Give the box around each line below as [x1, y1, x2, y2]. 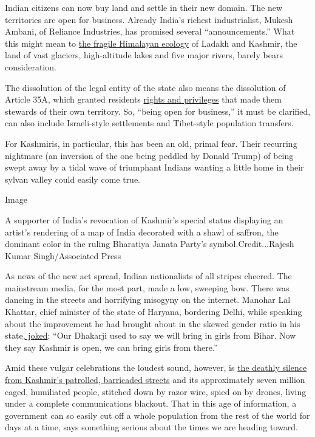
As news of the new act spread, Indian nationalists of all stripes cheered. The [5, 269, 292, 282]
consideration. [5, 60, 56, 73]
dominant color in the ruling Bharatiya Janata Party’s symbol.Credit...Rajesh [5, 237, 294, 250]
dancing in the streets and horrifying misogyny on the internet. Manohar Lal [5, 293, 291, 306]
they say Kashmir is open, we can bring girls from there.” [5, 340, 218, 353]
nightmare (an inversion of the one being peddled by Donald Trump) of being [5, 149, 294, 161]
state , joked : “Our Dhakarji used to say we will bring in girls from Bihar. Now [5, 329, 296, 342]
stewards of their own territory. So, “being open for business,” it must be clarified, [5, 104, 311, 117]
